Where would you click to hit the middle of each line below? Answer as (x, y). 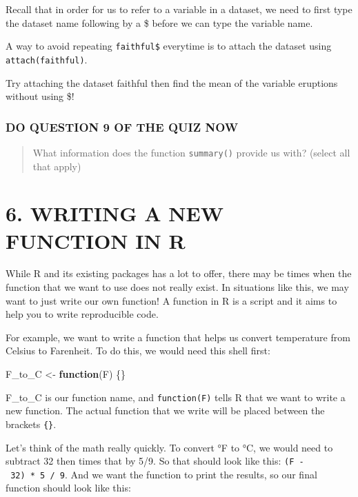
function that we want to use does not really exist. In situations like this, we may (177, 287)
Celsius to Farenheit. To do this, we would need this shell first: (138, 351)
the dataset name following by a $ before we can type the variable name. (159, 22)
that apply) (57, 166)
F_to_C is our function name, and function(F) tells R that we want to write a (176, 397)
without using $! (40, 96)
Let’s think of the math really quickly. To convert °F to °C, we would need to (169, 447)
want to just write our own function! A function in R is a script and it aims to (171, 300)
